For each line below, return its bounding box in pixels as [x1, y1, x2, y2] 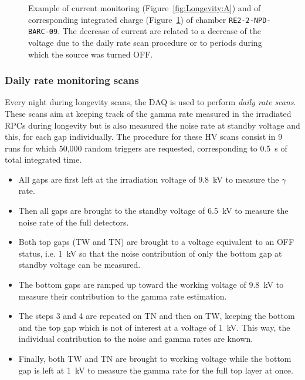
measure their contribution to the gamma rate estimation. [18, 290, 227, 302]
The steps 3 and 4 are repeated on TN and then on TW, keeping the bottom [18, 310, 295, 322]
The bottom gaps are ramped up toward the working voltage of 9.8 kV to [18, 278, 284, 291]
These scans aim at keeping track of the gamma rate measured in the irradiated [5, 107, 292, 119]
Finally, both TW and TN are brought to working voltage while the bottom [18, 352, 292, 364]
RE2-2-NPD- [228, 16, 271, 25]
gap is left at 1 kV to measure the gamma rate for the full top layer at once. [18, 364, 293, 376]
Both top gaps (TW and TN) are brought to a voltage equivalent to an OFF [18, 236, 294, 248]
